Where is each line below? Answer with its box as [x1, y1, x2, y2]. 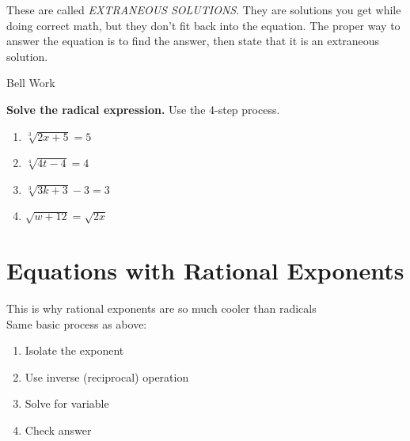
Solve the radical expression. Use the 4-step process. [6, 101, 280, 117]
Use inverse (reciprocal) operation [25, 368, 189, 385]
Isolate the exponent [25, 342, 124, 359]
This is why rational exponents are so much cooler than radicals [6, 300, 317, 317]
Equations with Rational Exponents [6, 254, 404, 287]
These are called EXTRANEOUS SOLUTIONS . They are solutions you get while [6, 2, 401, 17]
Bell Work [6, 74, 55, 91]
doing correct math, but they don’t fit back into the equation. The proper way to [6, 17, 401, 33]
